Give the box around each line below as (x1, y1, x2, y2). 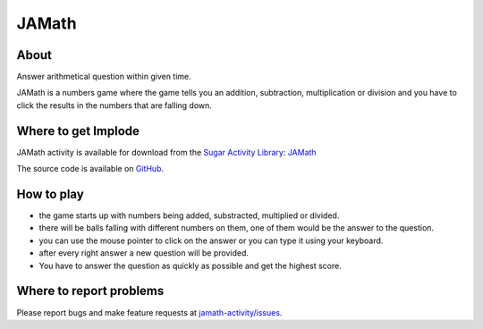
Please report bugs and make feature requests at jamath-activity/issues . (16, 307, 283, 317)
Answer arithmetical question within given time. (16, 72, 191, 82)
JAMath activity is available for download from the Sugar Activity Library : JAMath (16, 147, 317, 157)
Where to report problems (16, 283, 165, 299)
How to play (16, 186, 84, 201)
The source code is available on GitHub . (16, 164, 165, 174)
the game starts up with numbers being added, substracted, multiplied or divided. (38, 210, 340, 221)
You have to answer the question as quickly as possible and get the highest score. (38, 260, 342, 271)
